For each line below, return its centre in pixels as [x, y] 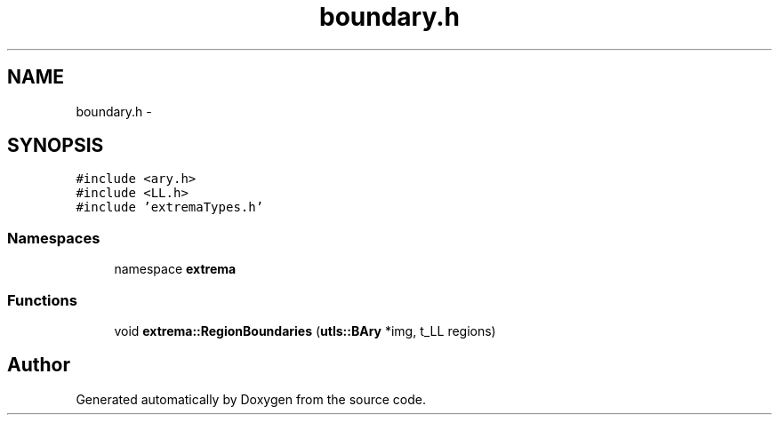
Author [39, 365]
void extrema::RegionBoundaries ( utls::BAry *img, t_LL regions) [305, 330]
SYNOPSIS [56, 146]
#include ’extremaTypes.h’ [170, 207]
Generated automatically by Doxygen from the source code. [251, 399]
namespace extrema [175, 269]
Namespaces [54, 238]
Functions [42, 300]
